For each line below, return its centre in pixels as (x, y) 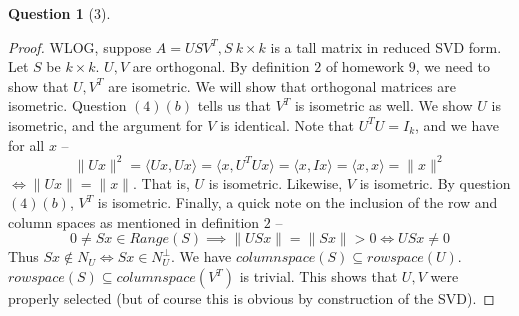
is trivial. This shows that (318, 276)
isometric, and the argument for (105, 124)
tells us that (234, 105)
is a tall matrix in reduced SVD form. (386, 46)
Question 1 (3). (59, 13)
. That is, (161, 182)
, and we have (457, 124)
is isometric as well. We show (383, 105)
